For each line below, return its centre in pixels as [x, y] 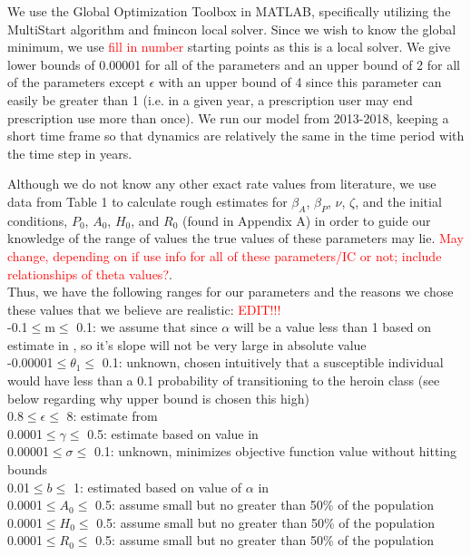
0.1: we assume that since [147, 327]
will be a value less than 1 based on [333, 327]
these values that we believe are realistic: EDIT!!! [144, 309]
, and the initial [398, 201]
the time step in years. [70, 153]
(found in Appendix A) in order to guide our [306, 220]
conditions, [38, 220]
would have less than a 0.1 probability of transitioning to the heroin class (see [224, 380]
